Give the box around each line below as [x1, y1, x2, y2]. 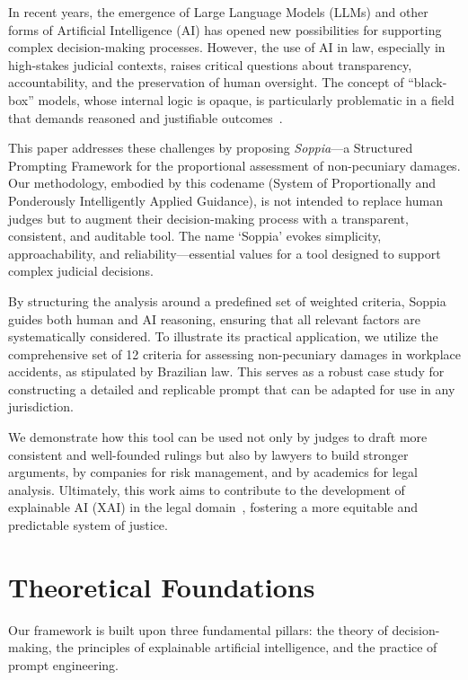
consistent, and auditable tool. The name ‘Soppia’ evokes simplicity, [8, 226, 382, 245]
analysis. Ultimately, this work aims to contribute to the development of [8, 480, 405, 499]
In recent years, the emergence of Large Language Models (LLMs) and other [8, 3, 428, 21]
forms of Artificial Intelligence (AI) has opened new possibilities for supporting [8, 20, 442, 39]
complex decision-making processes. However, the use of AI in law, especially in [8, 38, 446, 57]
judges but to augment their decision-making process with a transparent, [8, 208, 409, 227]
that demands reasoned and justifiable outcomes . [8, 108, 283, 127]
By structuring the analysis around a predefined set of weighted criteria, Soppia [8, 291, 446, 310]
